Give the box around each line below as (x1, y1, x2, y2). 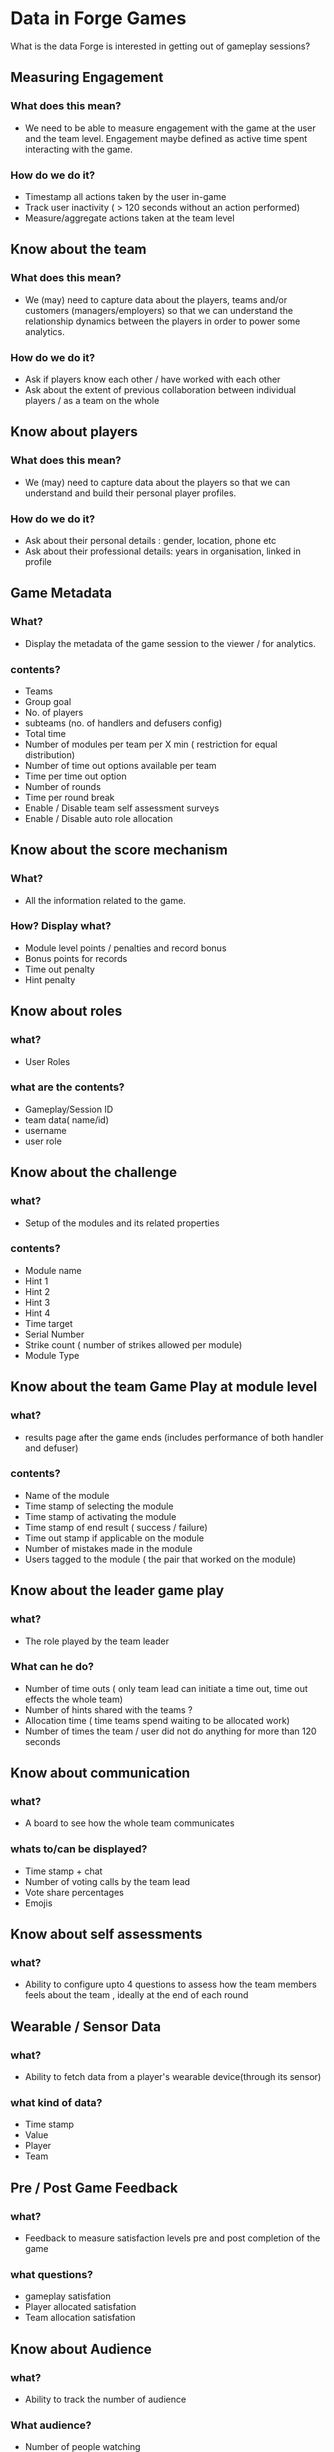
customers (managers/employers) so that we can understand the (24, 304, 293, 316)
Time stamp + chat (24, 1865, 103, 1877)
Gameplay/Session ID (24, 1103, 114, 1115)
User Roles (24, 1055, 71, 1067)
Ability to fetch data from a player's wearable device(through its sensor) (24, 2071, 322, 2083)
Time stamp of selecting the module (24, 1500, 174, 1512)
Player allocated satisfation (24, 2301, 137, 2313)
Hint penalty (24, 973, 76, 986)
